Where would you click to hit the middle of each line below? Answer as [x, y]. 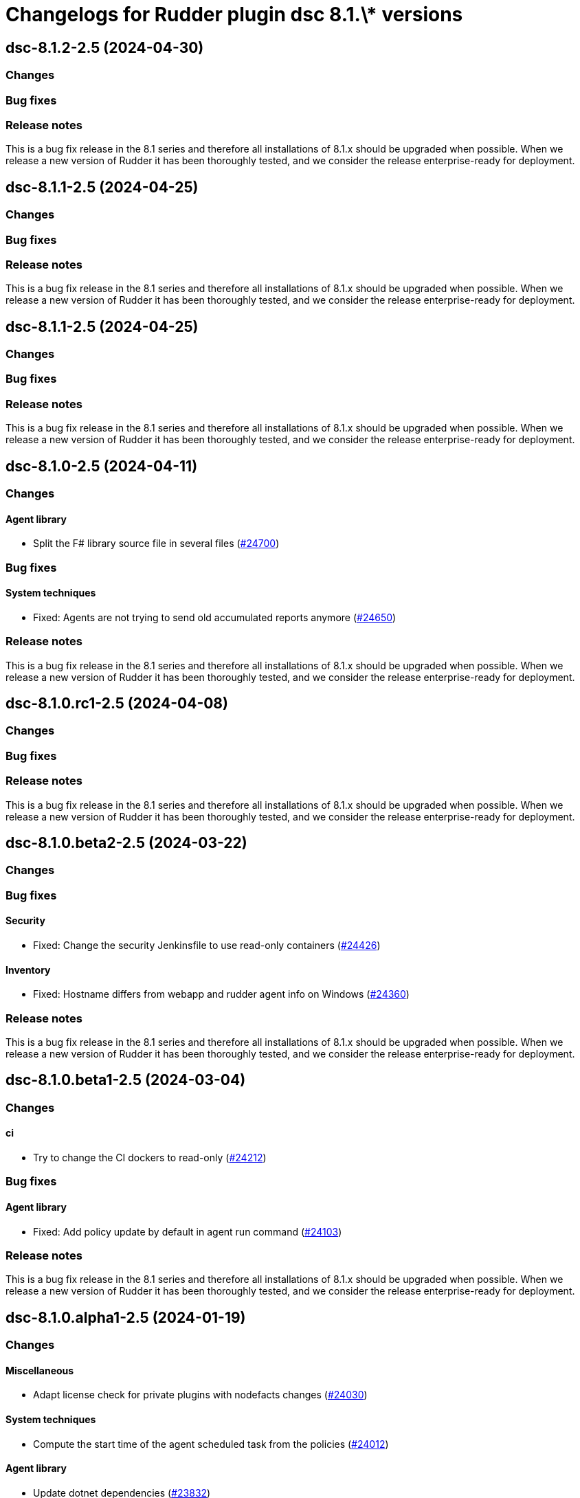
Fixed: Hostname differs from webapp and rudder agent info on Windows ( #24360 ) [221, 994]
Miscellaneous [40, 1370]
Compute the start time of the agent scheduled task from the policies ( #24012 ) [211, 1444]
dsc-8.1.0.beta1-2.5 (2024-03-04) [126, 1080]
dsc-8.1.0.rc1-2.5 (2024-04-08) [117, 704]
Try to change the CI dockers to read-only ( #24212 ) [150, 1158]
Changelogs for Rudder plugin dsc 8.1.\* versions [234, 14]
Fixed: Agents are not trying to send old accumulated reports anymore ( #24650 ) [215, 617]
